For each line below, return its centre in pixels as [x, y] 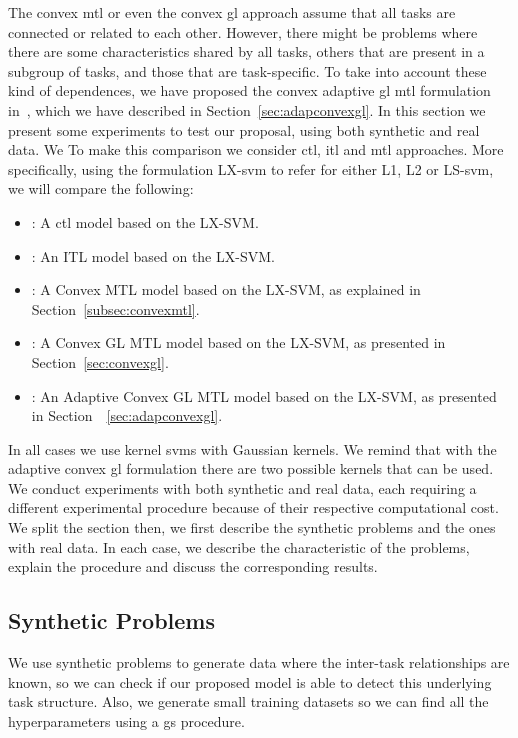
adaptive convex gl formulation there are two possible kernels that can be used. [251, 468]
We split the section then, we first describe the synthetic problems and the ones [252, 527]
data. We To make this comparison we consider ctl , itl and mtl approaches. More [256, 149]
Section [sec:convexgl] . [100, 361]
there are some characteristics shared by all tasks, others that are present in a [246, 51]
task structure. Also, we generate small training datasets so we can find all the [248, 701]
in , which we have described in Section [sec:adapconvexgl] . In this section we [247, 109]
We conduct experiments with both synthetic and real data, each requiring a [242, 487]
